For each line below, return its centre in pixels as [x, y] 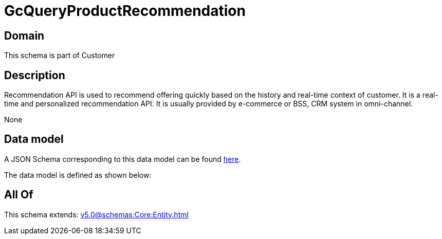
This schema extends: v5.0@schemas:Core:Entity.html [96, 214]
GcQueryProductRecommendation [125, 11]
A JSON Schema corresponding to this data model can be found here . [123, 159]
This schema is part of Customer [60, 56]
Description [35, 75]
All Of [19, 195]
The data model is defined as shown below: [78, 175]
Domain [24, 35]
